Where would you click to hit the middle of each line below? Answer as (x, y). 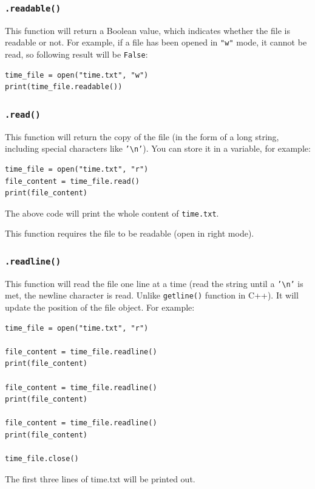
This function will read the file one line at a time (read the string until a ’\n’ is (154, 283)
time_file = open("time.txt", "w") (77, 75)
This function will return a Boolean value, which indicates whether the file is (147, 30)
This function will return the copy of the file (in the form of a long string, (142, 136)
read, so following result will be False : (76, 54)
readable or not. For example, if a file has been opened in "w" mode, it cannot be (156, 42)
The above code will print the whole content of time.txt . (112, 213)
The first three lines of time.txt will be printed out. (100, 478)
